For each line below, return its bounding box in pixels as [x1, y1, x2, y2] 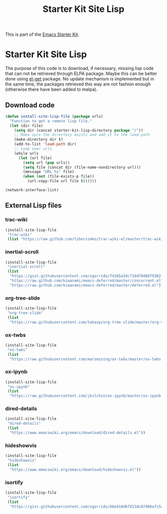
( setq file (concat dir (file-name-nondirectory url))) [23, 165, 141, 170]
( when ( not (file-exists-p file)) [23, 174, 94, 179]
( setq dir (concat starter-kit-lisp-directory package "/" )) [14, 128, 143, 133]
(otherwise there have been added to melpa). [5, 86, 98, 92]
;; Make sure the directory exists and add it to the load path [14, 133, 150, 138]
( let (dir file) [9, 123, 43, 128]
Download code [5, 101, 55, 109]
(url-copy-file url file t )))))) [27, 179, 97, 184]
